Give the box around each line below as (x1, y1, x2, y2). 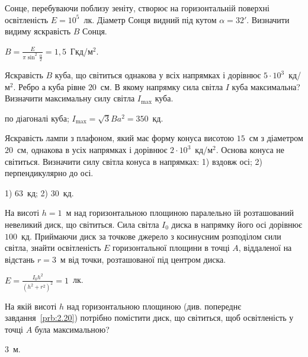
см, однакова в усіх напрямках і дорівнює (17, 144, 168, 155)
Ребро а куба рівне (18, 80, 86, 93)
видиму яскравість (5, 25, 71, 37)
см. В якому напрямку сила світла (100, 80, 223, 93)
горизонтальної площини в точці (113, 241, 230, 254)
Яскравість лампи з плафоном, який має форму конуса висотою (5, 132, 235, 144)
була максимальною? (34, 323, 110, 335)
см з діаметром (249, 132, 303, 144)
